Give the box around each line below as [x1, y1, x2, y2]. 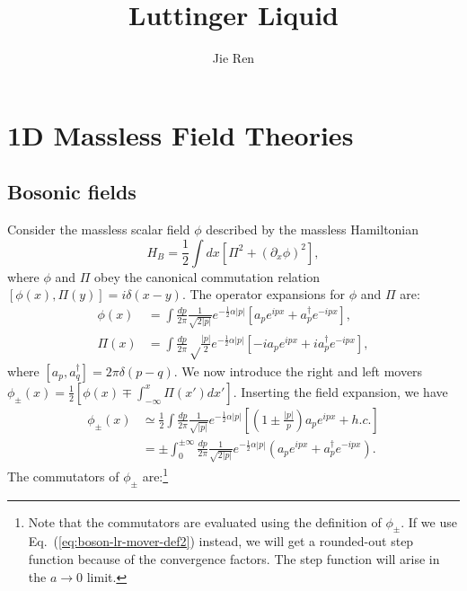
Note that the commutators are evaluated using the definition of [28, 512, 382, 531]
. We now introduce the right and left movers [173, 361, 423, 380]
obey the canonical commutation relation [94, 267, 320, 286]
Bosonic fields [7, 178, 137, 206]
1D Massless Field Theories [7, 116, 354, 153]
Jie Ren [212, 49, 255, 67]
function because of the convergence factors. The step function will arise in [28, 550, 440, 569]
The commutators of [7, 466, 119, 485]
